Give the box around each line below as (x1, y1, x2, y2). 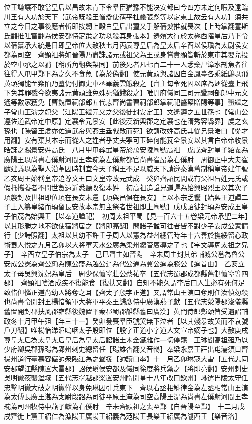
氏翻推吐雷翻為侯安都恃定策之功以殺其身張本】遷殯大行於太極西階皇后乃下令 (4, 30, 248, 40)
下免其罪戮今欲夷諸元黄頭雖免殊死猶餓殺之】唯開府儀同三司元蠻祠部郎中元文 (4, 87, 248, 98)
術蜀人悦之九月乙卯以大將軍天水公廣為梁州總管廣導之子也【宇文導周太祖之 (4, 239, 241, 249)
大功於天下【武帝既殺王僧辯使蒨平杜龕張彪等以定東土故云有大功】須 (24, 11, 241, 21)
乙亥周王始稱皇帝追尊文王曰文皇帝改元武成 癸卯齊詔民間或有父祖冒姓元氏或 (4, 173, 248, 183)
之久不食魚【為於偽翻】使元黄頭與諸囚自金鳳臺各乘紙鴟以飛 (58, 68, 248, 79)
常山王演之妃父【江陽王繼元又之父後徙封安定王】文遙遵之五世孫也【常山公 (10, 106, 248, 116)
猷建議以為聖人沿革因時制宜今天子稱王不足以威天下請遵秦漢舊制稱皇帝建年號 (4, 163, 248, 174)
